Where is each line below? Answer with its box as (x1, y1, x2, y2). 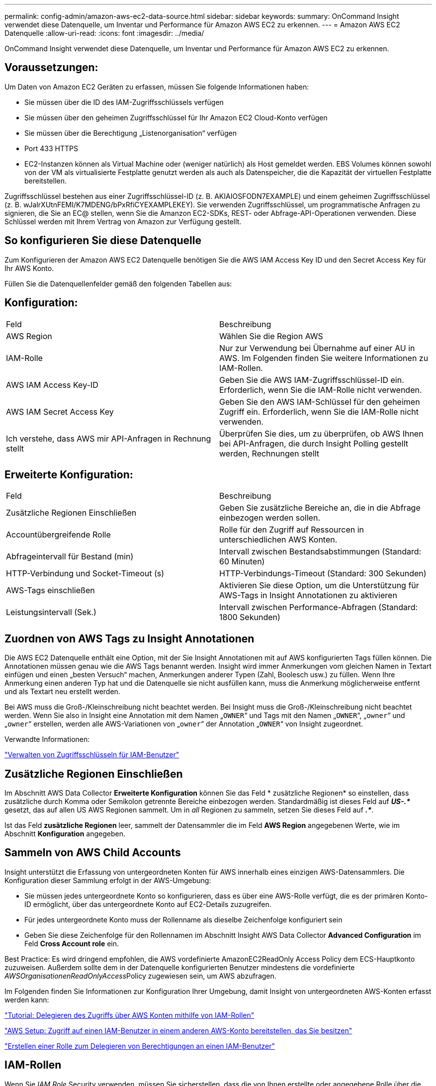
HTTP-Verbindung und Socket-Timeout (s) (6, 568, 165, 579)
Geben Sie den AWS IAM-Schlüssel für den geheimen (219, 396, 420, 407)
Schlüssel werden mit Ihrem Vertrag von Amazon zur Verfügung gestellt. (4, 217, 242, 226)
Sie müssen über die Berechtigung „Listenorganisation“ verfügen (24, 128, 237, 137)
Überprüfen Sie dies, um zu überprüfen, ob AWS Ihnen (219, 428, 424, 439)
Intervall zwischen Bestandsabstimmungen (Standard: (219, 546, 422, 557)
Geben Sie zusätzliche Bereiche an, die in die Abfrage (219, 503, 421, 513)
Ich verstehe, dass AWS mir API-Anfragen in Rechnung (6, 433, 211, 444)
